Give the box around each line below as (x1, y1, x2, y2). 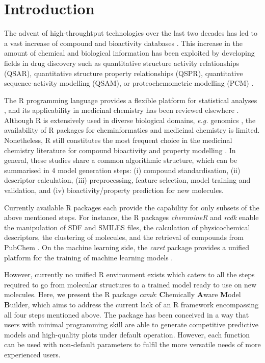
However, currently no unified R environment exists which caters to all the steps (4, 269, 255, 280)
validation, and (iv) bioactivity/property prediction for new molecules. (4, 185, 224, 196)
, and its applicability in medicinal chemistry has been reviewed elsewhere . (4, 105, 239, 115)
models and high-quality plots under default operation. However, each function (4, 329, 250, 340)
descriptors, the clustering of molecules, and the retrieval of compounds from (4, 232, 244, 243)
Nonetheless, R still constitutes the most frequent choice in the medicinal (4, 135, 232, 146)
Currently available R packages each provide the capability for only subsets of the (4, 202, 259, 212)
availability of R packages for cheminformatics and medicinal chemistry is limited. (4, 125, 260, 135)
